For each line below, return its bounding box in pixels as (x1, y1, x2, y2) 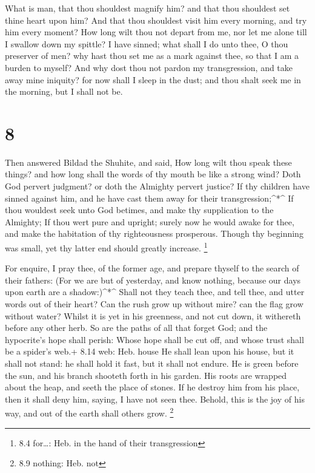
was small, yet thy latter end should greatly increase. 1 (5, 240, 208, 254)
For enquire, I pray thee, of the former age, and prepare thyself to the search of (5, 262, 299, 274)
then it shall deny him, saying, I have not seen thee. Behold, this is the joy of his (5, 392, 305, 405)
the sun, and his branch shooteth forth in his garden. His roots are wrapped (5, 369, 287, 381)
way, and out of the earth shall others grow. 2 (5, 405, 174, 420)
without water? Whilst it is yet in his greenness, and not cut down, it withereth (5, 309, 301, 322)
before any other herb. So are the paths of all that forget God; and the (5, 321, 268, 334)
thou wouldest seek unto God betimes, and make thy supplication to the (5, 203, 274, 216)
